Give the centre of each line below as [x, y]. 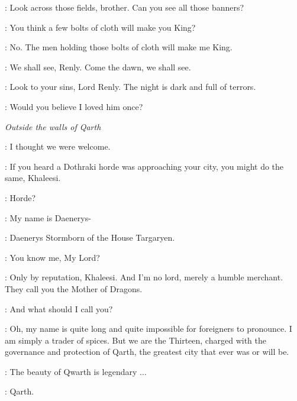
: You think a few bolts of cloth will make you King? [100, 27]
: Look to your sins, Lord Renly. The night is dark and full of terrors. [130, 87]
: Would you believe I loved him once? [74, 106]
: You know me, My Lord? [52, 257]
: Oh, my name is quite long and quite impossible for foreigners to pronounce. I [148, 329]
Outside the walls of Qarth [53, 126]
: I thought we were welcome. [58, 146]
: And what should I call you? [59, 308]
